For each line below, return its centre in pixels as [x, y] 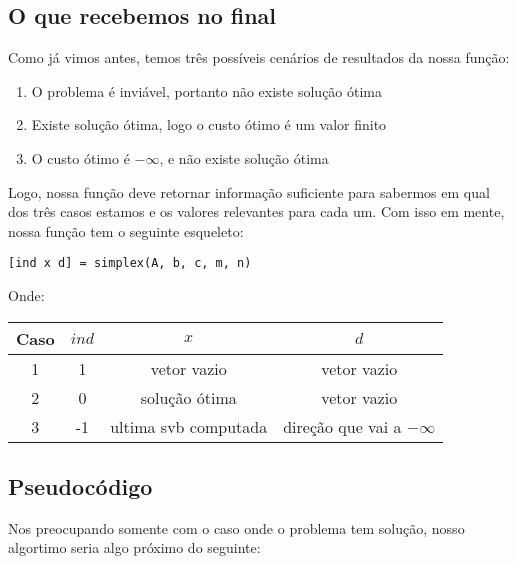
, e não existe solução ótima [244, 157]
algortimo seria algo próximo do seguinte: [134, 547]
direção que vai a [342, 426]
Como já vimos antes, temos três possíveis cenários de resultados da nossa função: [259, 57]
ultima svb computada [189, 426]
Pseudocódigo [80, 486]
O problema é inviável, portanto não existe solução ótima [207, 90]
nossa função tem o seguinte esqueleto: [126, 230]
